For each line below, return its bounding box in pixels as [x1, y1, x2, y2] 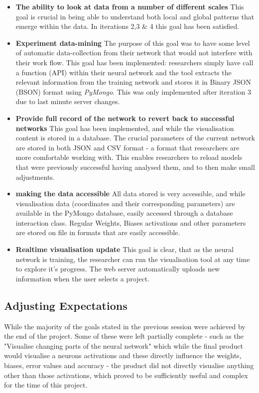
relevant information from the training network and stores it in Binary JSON [15, 77, 251, 87]
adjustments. [15, 171, 55, 182]
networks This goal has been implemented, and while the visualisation [15, 123, 234, 133]
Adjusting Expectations [4, 297, 128, 313]
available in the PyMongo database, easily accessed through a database [15, 208, 233, 218]
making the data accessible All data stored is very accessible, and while [15, 188, 246, 199]
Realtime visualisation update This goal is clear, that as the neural [15, 244, 234, 255]
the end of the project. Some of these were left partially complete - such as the [4, 331, 244, 341]
